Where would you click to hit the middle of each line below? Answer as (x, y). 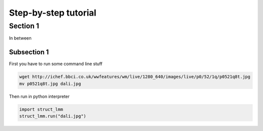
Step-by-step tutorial (53, 13)
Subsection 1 (29, 52)
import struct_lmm (41, 109)
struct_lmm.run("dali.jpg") (53, 116)
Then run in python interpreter (39, 96)
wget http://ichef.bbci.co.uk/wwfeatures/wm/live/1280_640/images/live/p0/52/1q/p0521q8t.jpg (135, 77)
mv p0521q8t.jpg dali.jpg (50, 84)
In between (20, 38)
